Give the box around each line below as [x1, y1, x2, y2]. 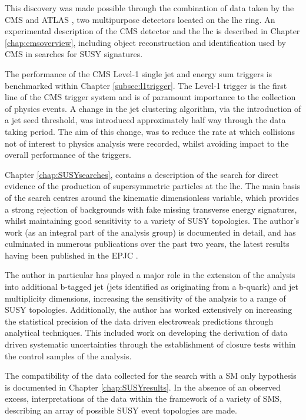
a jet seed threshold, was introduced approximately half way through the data [5, 114, 286, 126]
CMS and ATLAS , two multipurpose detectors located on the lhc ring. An [5, 13, 275, 25]
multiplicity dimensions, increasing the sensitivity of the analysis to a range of [5, 292, 286, 304]
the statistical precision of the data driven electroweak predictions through [5, 315, 274, 327]
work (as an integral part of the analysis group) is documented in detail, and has [5, 226, 296, 238]
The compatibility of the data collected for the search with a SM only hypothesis [5, 369, 297, 382]
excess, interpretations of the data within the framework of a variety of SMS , [5, 392, 282, 405]
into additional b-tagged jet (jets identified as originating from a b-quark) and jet [5, 280, 298, 293]
